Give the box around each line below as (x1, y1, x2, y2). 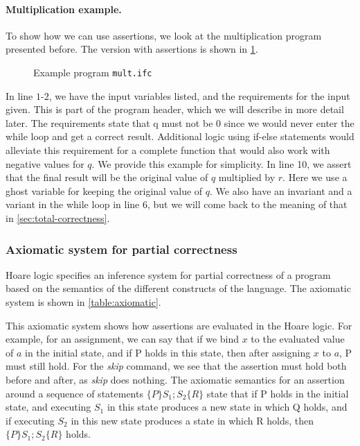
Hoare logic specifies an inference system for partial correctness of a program (6, 267, 331, 282)
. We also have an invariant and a (210, 183, 352, 198)
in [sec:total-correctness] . (6, 210, 110, 225)
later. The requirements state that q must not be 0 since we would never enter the (6, 115, 354, 130)
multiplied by (218, 170, 276, 185)
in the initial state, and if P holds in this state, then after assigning (25, 345, 311, 359)
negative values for (6, 156, 84, 171)
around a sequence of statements (6, 386, 143, 400)
